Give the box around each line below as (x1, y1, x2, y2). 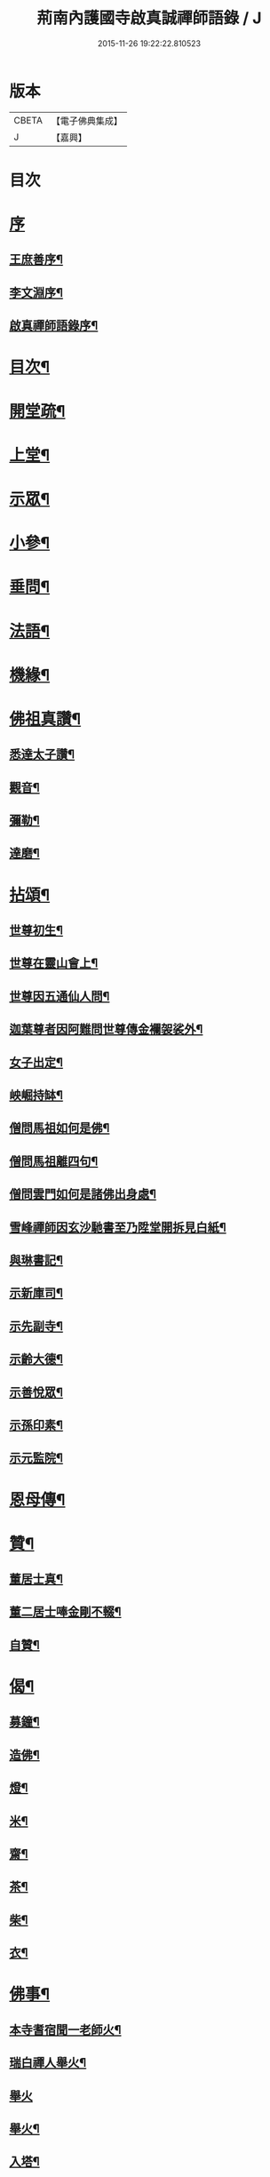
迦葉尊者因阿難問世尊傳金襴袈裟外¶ (9, 1022, 203, 1037)
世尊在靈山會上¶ (9, 956, 99, 971)
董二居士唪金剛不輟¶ (9, 1605, 122, 1620)
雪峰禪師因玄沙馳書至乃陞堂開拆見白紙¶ (9, 1219, 226, 1235)
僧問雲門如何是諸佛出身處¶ (9, 1187, 157, 1202)
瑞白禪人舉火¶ (9, 2055, 87, 2070)
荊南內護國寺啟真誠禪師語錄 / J (36, 8, 262, 28)
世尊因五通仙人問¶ (9, 988, 110, 1004)
